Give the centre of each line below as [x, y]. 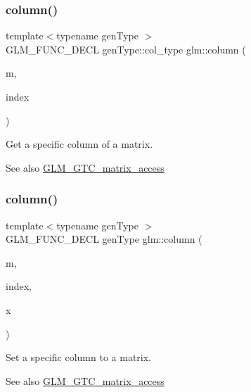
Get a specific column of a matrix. [79, 144]
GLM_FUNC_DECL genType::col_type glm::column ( [126, 49]
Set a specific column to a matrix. [78, 357]
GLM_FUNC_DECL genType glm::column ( [104, 239]
